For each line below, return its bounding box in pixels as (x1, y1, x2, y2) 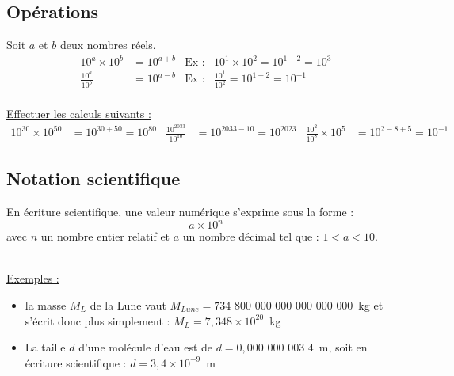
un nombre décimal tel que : (182, 228, 319, 245)
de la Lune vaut (90, 297, 166, 313)
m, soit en (319, 339, 368, 355)
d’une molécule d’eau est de (78, 339, 213, 355)
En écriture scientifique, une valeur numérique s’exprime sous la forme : (6, 203, 354, 220)
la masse (25, 297, 67, 313)
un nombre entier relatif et (40, 228, 170, 245)
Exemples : (6, 270, 59, 287)
